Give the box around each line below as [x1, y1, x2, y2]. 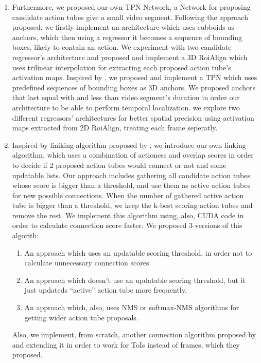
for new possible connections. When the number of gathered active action [12, 189, 244, 200]
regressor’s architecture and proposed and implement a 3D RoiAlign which [12, 51, 248, 62]
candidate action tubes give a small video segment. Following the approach [12, 11, 248, 22]
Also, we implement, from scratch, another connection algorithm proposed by [12, 329, 256, 340]
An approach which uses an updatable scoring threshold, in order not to [24, 247, 252, 258]
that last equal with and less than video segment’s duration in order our [12, 92, 240, 103]
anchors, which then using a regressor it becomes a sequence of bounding [12, 31, 242, 42]
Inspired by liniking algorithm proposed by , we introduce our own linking [12, 139, 246, 150]
